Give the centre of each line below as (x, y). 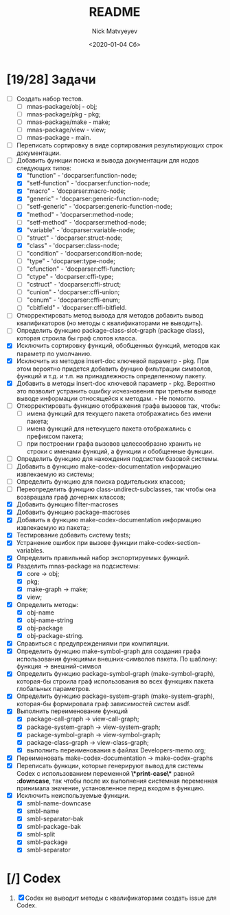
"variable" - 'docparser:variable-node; (81, 230)
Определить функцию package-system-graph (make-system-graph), (115, 696)
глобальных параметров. (53, 689)
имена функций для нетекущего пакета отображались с (109, 429)
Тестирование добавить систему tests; (73, 535)
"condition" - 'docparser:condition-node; (84, 253)
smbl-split (41, 834)
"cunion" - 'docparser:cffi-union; (73, 292)
